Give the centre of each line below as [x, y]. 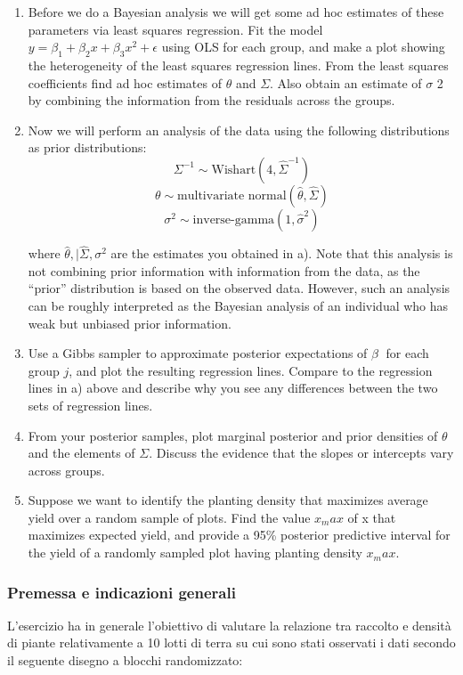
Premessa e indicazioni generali [122, 592]
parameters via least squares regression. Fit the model [175, 29]
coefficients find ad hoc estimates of [125, 82]
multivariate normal [232, 195]
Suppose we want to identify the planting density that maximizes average [228, 500]
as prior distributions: [87, 147]
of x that [372, 517]
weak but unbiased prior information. [130, 323]
